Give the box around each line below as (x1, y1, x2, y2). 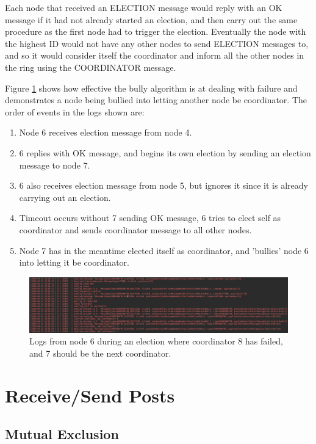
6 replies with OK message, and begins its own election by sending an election (19, 146, 311, 159)
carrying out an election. (19, 191, 111, 203)
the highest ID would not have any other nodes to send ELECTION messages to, (5, 37, 309, 49)
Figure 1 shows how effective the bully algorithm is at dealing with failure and (5, 81, 298, 94)
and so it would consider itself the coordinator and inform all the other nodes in (5, 49, 304, 62)
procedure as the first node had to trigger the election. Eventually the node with (5, 25, 306, 38)
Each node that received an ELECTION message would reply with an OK (5, 1, 282, 13)
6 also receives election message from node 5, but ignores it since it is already (19, 179, 308, 192)
